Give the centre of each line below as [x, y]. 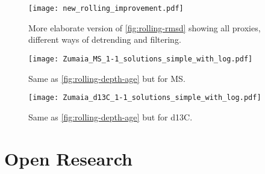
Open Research [68, 158]
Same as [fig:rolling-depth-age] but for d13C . [111, 117]
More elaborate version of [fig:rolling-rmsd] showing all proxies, [145, 27]
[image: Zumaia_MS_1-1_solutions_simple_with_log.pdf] [141, 59]
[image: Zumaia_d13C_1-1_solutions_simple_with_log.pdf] [145, 98]
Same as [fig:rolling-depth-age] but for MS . [107, 78]
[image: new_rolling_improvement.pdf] [106, 8]
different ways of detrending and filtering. [105, 39]
